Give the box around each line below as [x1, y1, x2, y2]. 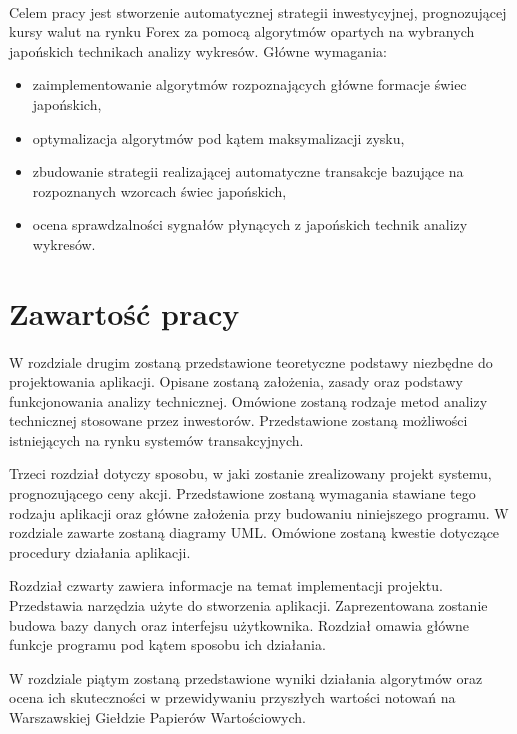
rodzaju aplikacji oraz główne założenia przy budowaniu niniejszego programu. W [9, 502, 509, 523]
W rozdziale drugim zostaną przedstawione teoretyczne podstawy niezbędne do [9, 351, 493, 372]
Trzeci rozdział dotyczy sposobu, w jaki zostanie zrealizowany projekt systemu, [9, 463, 492, 484]
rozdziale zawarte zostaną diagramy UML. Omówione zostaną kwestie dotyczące [9, 522, 500, 543]
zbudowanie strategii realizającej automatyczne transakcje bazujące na [32, 161, 464, 182]
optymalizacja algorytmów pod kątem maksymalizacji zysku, [32, 127, 405, 148]
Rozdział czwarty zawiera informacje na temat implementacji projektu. [9, 575, 443, 596]
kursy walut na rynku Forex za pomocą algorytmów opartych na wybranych [9, 21, 475, 42]
